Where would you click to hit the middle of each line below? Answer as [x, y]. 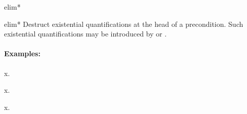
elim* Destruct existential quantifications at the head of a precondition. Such [124, 24]
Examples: [22, 53]
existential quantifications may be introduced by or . [86, 34]
